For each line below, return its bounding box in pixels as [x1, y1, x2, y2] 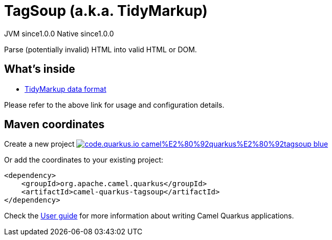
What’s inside [4, 63, 75, 76]
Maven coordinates [4, 118, 105, 131]
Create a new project [4, 139, 75, 149]
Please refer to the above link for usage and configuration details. [4, 100, 225, 109]
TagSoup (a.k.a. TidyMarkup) [4, 2, 208, 19]
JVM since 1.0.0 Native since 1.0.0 [4, 29, 114, 38]
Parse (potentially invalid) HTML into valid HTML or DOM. [4, 45, 197, 54]
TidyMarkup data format [25, 84, 106, 93]
